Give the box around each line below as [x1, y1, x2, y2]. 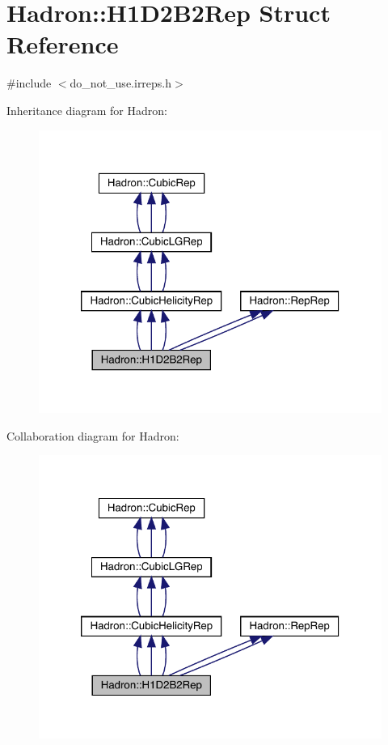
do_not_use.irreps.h [70, 74, 172, 92]
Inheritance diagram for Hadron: [6, 101, 167, 118]
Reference [6, 28, 119, 61]
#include [6, 74, 52, 92]
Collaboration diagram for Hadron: [6, 427, 179, 444]
